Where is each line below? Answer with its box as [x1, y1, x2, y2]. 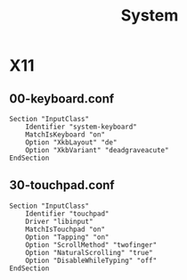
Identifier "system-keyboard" [25, 122, 138, 131]
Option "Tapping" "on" [25, 233, 110, 242]
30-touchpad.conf [9, 177, 115, 193]
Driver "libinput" [25, 217, 93, 226]
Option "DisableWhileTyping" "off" [25, 256, 158, 265]
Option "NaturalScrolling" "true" [25, 248, 153, 257]
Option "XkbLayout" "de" [25, 138, 118, 147]
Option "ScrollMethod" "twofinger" [25, 240, 158, 250]
